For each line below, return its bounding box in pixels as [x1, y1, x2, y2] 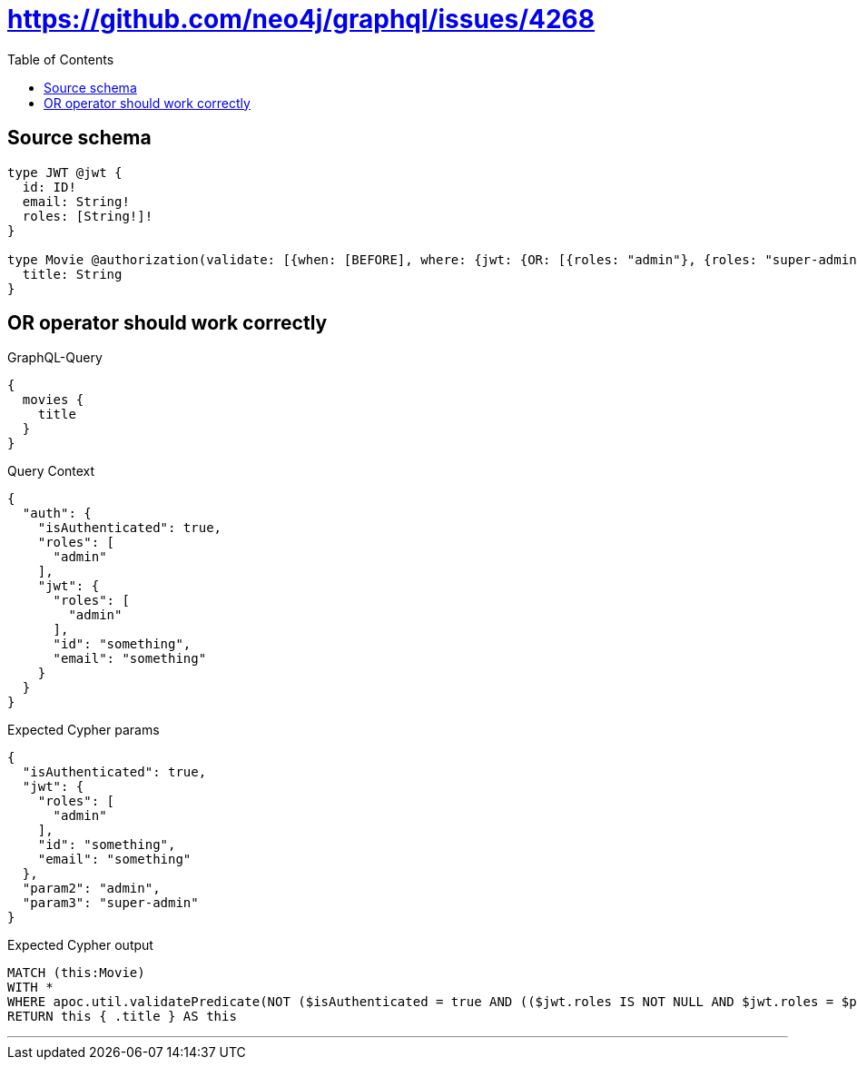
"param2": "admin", [22, 881, 161, 896]
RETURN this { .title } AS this [7, 1009, 237, 1024]
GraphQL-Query [7, 350, 103, 366]
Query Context [7, 463, 95, 479]
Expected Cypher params [7, 722, 160, 738]
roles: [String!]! [22, 208, 153, 223]
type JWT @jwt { [7, 164, 123, 180]
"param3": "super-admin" [22, 895, 199, 911]
